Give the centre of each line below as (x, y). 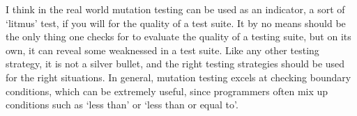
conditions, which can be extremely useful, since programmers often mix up (167, 91)
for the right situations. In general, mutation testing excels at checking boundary (178, 77)
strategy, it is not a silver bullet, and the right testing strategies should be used (175, 64)
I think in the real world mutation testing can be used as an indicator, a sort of (175, 9)
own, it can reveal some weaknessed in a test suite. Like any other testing (162, 50)
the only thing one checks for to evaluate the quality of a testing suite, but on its (178, 36)
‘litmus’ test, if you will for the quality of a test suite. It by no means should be (176, 23)
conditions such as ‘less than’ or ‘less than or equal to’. (122, 105)
